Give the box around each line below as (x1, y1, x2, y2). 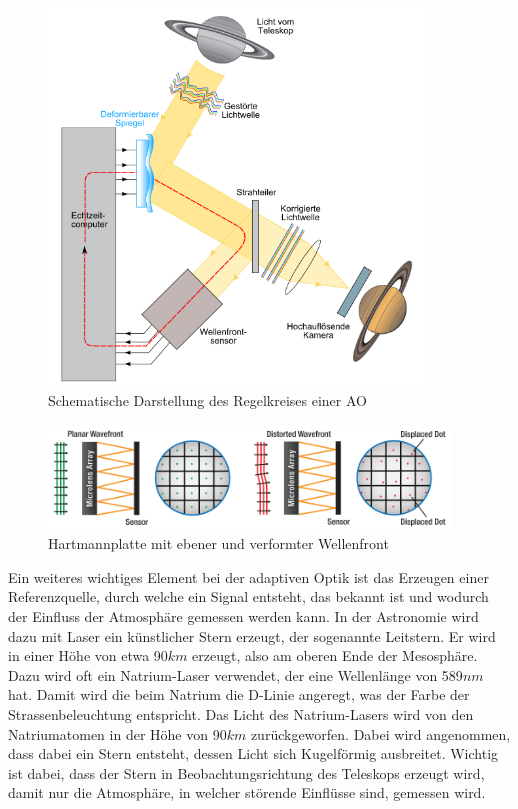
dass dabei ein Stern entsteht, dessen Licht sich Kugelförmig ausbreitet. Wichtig (8, 743, 499, 764)
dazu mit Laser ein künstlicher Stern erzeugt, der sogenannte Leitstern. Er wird (8, 625, 496, 646)
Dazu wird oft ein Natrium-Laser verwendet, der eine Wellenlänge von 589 (8, 664, 463, 685)
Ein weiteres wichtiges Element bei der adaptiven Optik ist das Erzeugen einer (8, 566, 489, 587)
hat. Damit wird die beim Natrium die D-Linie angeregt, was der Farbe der (8, 684, 470, 705)
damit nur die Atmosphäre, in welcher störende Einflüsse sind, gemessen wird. (8, 782, 486, 803)
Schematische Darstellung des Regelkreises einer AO (48, 389, 367, 410)
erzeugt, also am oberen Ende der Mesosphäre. (192, 645, 478, 666)
